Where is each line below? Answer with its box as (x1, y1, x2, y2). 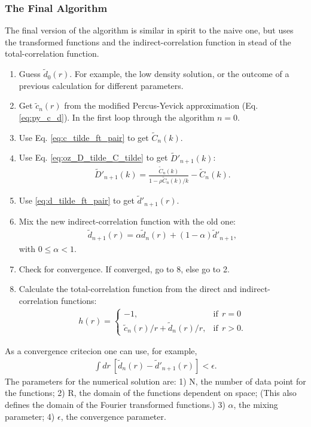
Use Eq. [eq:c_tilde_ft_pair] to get (19, 131, 149, 143)
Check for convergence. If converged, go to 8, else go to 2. (19, 262, 230, 275)
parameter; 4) (5, 410, 55, 422)
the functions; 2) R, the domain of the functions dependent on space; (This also (5, 386, 297, 399)
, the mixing (233, 398, 278, 410)
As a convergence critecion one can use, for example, (5, 345, 197, 357)
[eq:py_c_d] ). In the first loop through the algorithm (19, 111, 215, 123)
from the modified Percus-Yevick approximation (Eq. (64, 99, 258, 112)
